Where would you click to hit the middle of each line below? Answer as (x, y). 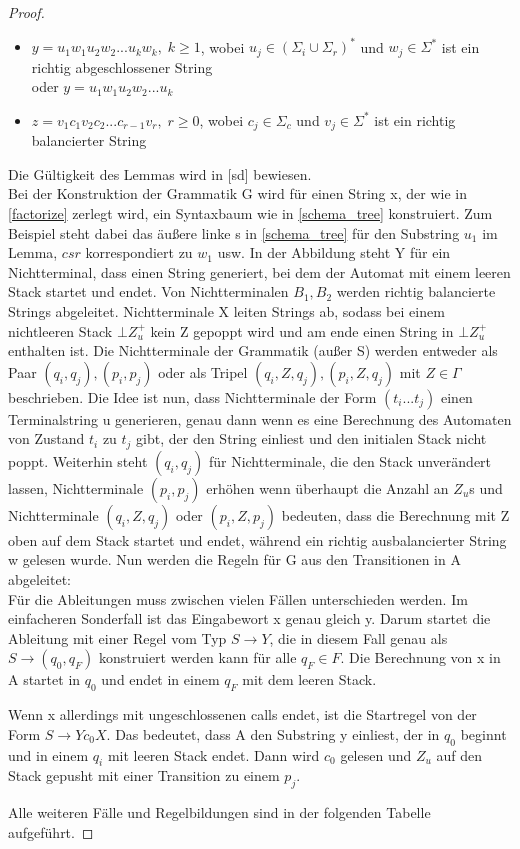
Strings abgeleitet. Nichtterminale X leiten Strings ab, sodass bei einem (226, 310)
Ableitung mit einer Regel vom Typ (117, 637)
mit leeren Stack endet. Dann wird (213, 754)
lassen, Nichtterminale (76, 487)
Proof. (26, 12)
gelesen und (376, 754)
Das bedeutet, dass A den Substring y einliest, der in (277, 733)
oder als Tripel (203, 371)
